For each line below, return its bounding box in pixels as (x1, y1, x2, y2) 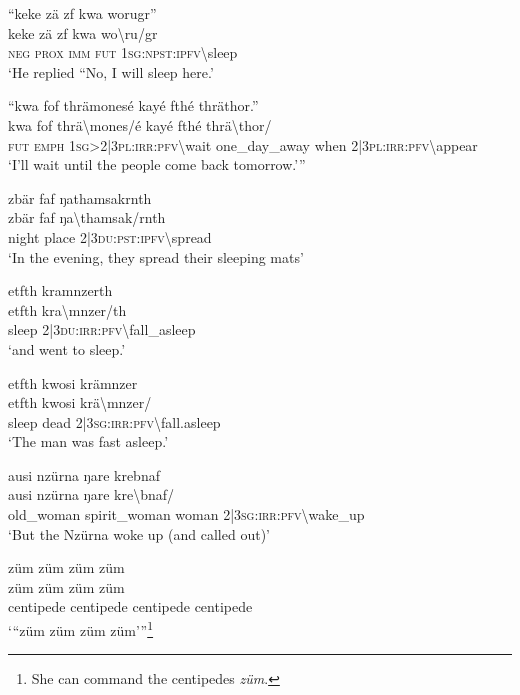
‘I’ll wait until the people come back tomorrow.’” (8, 154, 306, 175)
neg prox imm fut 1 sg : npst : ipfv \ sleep (8, 42, 238, 63)
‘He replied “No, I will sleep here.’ (8, 61, 214, 82)
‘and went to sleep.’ (8, 338, 126, 359)
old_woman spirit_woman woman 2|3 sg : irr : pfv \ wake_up (8, 504, 365, 525)
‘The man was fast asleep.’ (8, 431, 169, 452)
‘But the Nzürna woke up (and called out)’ (8, 523, 270, 544)
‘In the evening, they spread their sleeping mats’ (8, 246, 304, 267)
